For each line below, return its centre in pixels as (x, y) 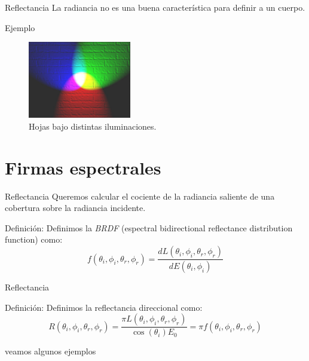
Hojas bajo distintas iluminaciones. (93, 126)
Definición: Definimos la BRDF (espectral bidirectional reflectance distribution (149, 227)
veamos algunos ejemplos (51, 351)
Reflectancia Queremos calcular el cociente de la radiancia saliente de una (140, 196)
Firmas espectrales (83, 167)
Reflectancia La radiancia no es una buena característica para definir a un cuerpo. (155, 7)
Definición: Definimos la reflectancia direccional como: (104, 307)
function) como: (34, 239)
